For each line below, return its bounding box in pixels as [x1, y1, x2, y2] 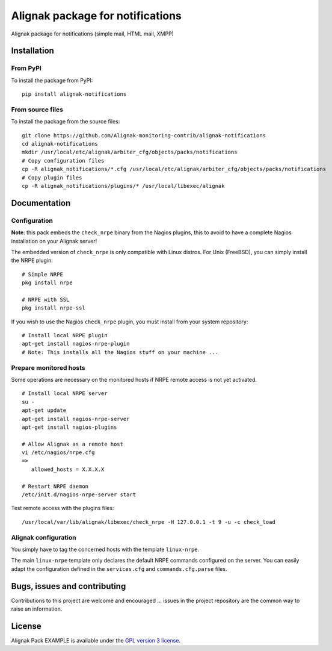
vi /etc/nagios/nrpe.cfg [22, 449, 95, 456]
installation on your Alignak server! [11, 237, 97, 245]
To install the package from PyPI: [11, 76, 93, 84]
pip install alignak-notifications [22, 91, 127, 98]
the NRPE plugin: [11, 257, 54, 264]
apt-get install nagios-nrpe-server [22, 416, 130, 422]
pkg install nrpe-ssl [22, 305, 85, 311]
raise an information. [11, 605, 63, 612]
